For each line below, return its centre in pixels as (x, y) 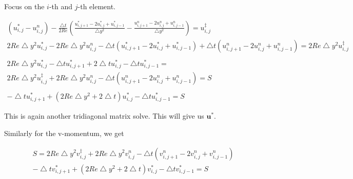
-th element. (97, 6)
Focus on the (24, 6)
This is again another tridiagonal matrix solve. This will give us (104, 116)
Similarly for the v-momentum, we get (64, 133)
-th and (61, 6)
